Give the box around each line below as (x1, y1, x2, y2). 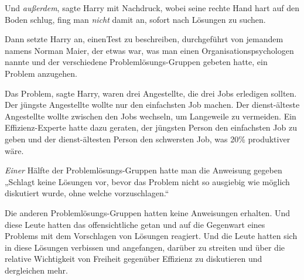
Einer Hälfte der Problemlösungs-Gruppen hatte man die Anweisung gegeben (5, 164, 282, 176)
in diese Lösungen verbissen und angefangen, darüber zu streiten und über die (5, 241, 285, 253)
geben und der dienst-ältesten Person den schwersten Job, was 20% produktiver (5, 132, 291, 145)
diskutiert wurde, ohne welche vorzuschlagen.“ (5, 187, 169, 199)
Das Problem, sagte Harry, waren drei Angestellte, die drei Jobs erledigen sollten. (5, 87, 297, 99)
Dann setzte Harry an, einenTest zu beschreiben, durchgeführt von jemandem (5, 33, 283, 45)
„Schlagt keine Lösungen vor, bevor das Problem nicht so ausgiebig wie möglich (5, 175, 290, 187)
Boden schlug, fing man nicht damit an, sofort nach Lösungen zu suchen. (5, 13, 266, 25)
